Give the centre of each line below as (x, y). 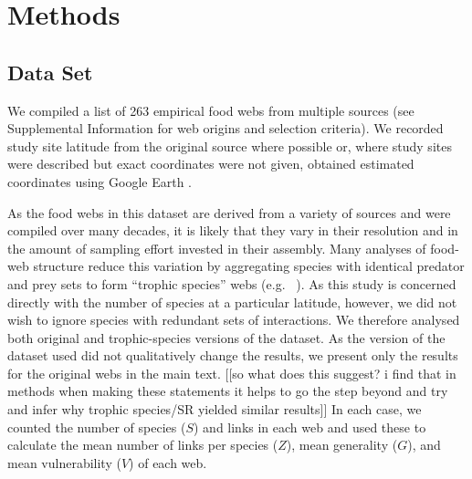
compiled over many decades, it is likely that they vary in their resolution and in (233, 230)
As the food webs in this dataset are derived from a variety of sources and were (229, 212)
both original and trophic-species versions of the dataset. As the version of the (226, 337)
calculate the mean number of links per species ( (143, 445)
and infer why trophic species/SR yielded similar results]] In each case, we (215, 409)
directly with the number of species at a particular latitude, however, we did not (232, 302)
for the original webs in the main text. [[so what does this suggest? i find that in (232, 373)
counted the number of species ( (97, 427)
